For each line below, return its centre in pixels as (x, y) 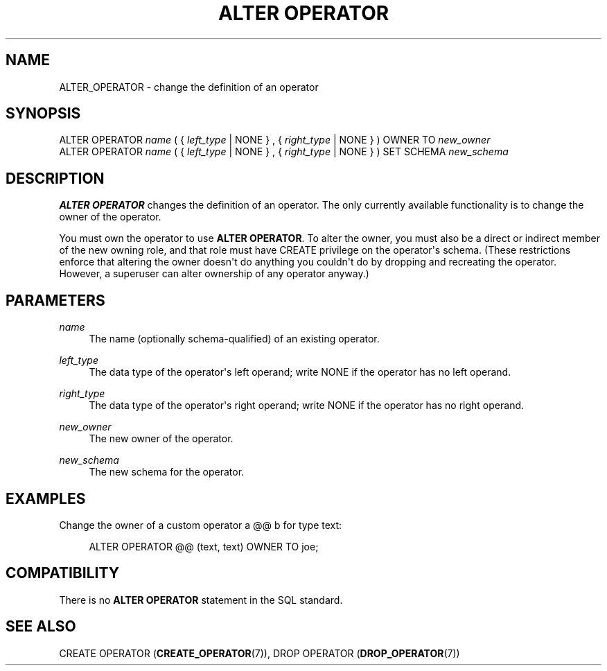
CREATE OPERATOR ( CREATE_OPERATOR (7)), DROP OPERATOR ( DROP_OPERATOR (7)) (259, 653)
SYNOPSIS (43, 114)
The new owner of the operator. (161, 439)
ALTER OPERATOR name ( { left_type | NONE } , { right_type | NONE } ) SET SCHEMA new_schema (284, 152)
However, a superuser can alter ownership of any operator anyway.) (214, 274)
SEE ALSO (41, 627)
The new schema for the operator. (167, 472)
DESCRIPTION (55, 178)
